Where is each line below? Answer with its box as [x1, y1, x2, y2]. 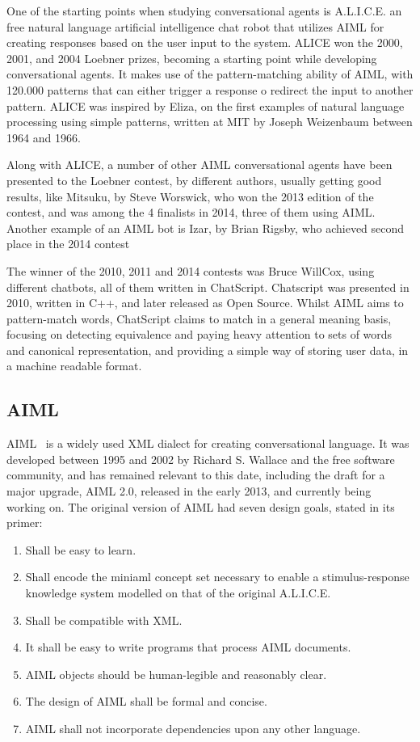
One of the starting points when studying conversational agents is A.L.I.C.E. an [6, 2, 402, 19]
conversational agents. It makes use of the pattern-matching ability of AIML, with [6, 65, 414, 82]
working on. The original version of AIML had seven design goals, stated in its [6, 498, 395, 515]
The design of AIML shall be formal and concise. [25, 693, 267, 710]
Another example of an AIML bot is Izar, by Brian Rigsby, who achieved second [6, 219, 405, 236]
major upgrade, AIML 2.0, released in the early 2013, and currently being [6, 483, 372, 500]
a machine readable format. [6, 357, 142, 374]
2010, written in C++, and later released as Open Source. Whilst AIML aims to [6, 294, 404, 311]
